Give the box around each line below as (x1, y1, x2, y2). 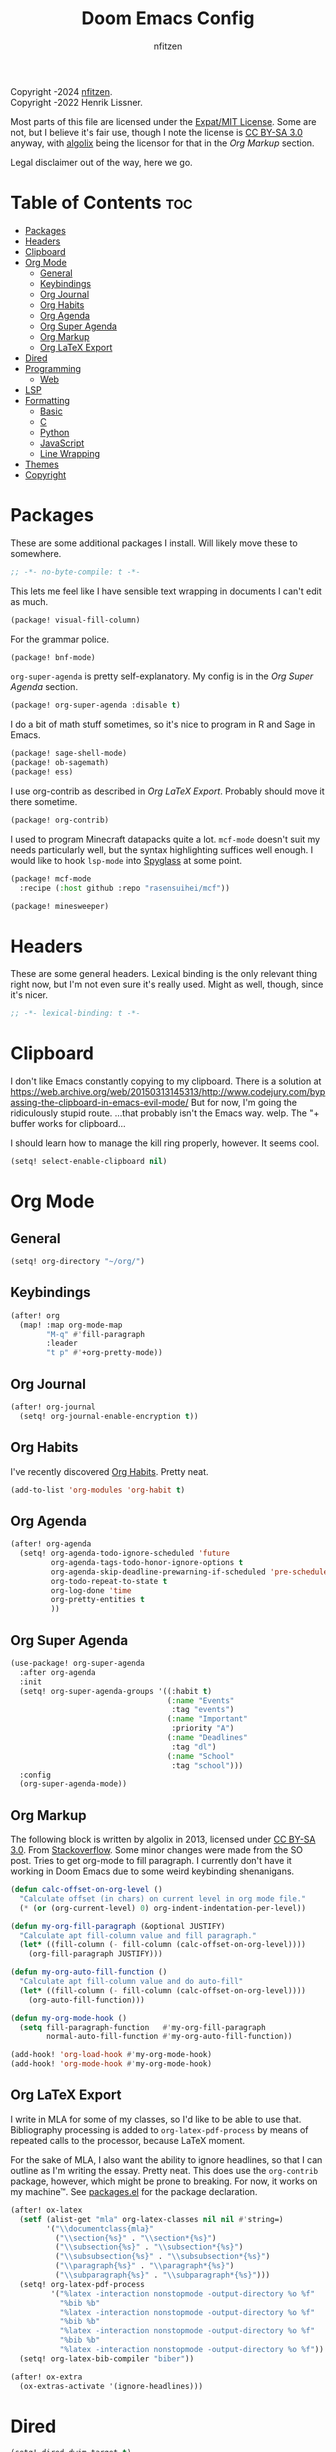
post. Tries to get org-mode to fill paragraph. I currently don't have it (10, 1855, 292, 1867)
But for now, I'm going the (190, 1097, 298, 1109)
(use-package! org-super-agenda (10, 1658, 145, 1668)
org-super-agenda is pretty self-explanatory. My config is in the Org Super (10, 670, 314, 682)
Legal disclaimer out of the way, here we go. (10, 156, 193, 168)
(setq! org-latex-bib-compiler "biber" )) (19, 2353, 195, 2364)
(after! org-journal (10, 1402, 97, 1412)
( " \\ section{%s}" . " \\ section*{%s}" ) (54, 2233, 217, 2243)
